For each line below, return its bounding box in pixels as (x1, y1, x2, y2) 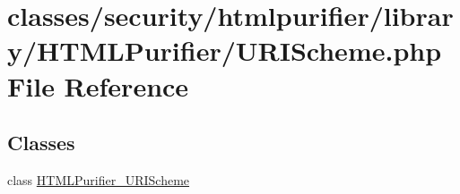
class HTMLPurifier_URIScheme (7, 170, 190, 189)
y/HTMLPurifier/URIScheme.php (7, 32, 442, 69)
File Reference (7, 67, 189, 104)
